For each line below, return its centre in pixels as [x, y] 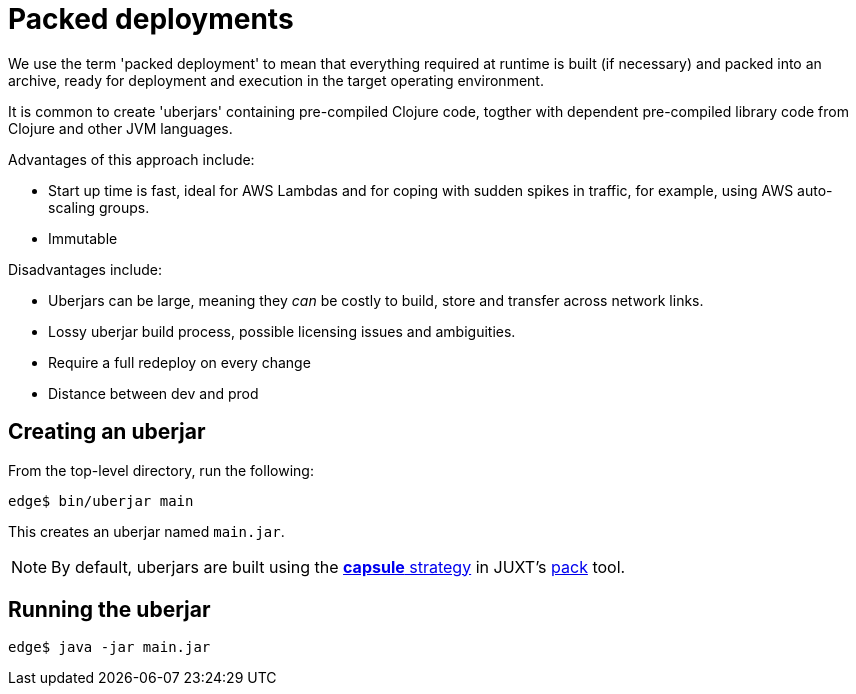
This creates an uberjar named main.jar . [146, 531]
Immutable [83, 238]
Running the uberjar [109, 610]
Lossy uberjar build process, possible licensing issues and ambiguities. [282, 331]
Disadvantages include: [85, 269]
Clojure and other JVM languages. [120, 128]
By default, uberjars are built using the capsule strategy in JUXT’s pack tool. [338, 566]
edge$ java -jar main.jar [109, 647]
